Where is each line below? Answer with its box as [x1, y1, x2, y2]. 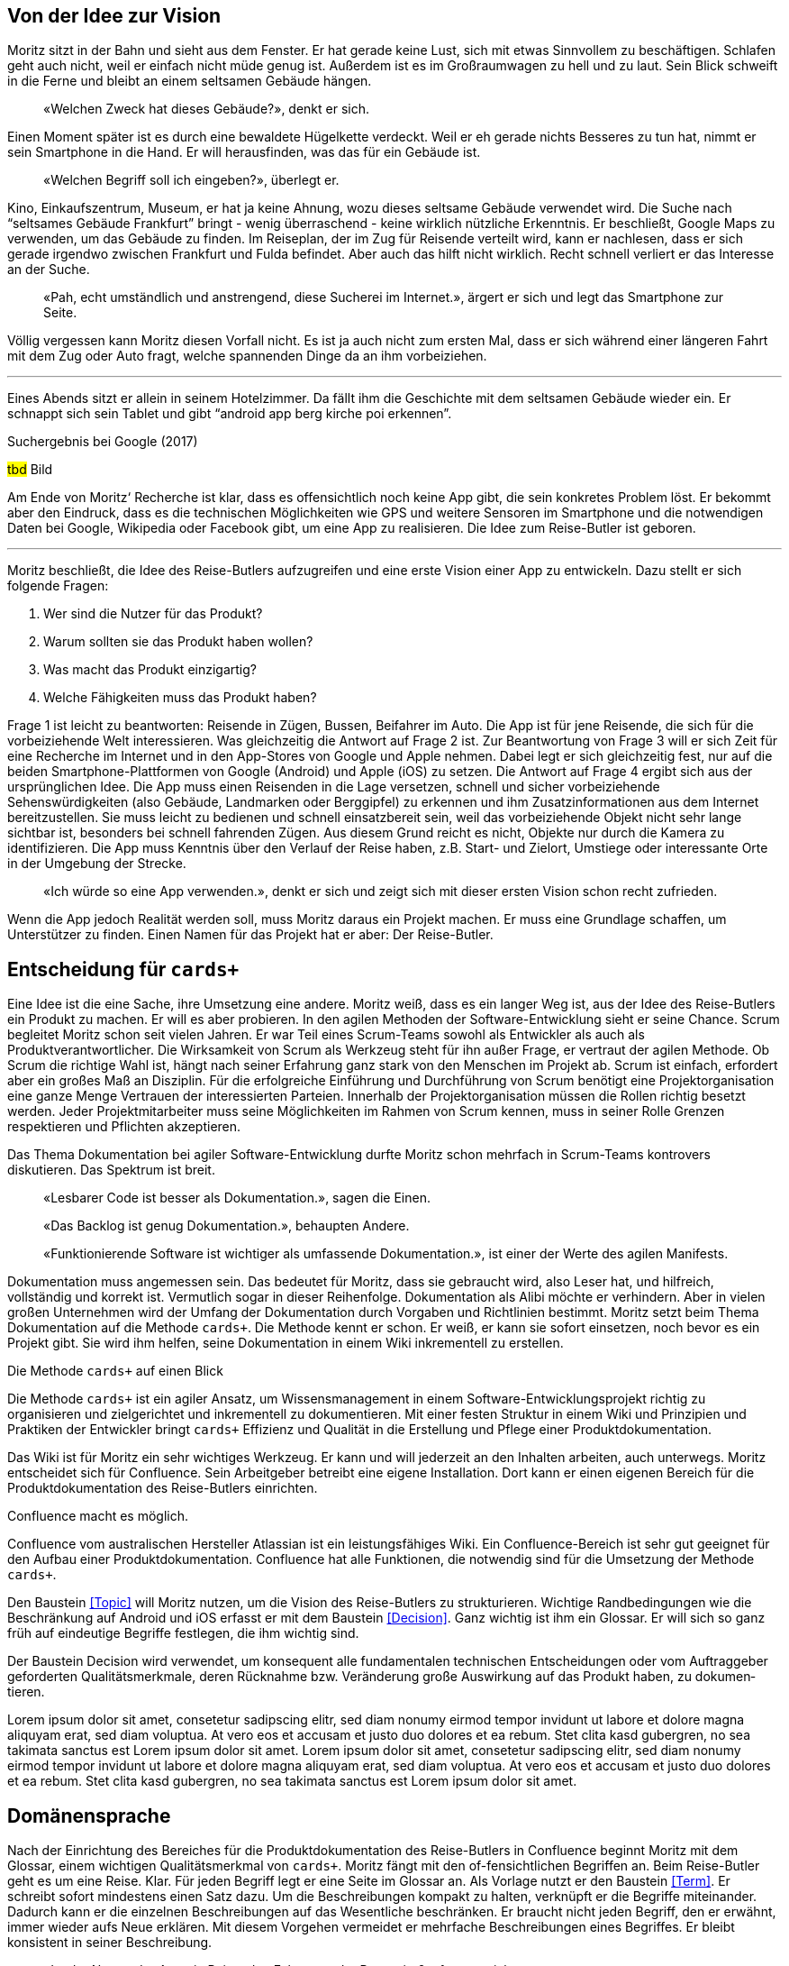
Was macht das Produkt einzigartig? [43, 662, 257, 678]
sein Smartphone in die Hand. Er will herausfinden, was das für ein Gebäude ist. [7, 144, 481, 160]
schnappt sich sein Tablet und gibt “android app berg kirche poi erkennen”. [7, 406, 452, 422]
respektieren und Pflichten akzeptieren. [7, 1119, 241, 1135]
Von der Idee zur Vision [7, 5, 222, 27]
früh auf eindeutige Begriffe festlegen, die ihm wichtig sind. [7, 1625, 359, 1641]
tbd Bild [7, 462, 53, 478]
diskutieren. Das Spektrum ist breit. [7, 1162, 215, 1178]
